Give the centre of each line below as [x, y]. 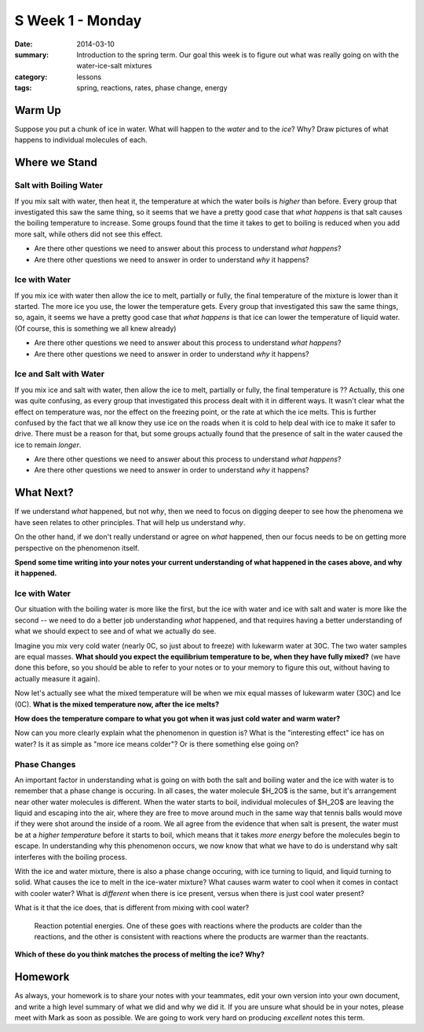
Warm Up [38, 110]
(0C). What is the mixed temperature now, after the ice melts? [117, 704]
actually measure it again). [57, 678]
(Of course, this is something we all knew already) [95, 328]
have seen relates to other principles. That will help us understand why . [130, 522]
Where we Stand [56, 162]
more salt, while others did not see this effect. [89, 234]
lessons [89, 77]
